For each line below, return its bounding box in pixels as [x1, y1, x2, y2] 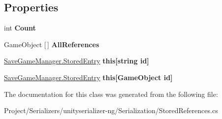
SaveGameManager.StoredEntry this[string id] [4, 56, 149, 66]
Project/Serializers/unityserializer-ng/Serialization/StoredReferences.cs [4, 105, 218, 116]
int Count [4, 23, 36, 33]
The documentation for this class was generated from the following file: [4, 89, 218, 99]
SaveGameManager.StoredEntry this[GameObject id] [4, 72, 173, 82]
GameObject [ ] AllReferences [4, 39, 99, 49]
